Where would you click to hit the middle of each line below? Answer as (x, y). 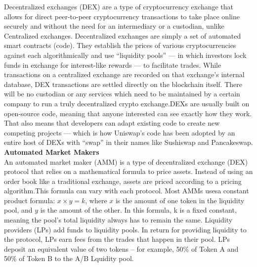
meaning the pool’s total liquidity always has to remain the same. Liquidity (118, 220)
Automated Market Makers (52, 152)
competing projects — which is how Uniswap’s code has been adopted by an (120, 132)
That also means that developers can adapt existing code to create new (112, 123)
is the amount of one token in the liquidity (180, 200)
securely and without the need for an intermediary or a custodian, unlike (114, 26)
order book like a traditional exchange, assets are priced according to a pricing (123, 181)
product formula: (30, 200)
